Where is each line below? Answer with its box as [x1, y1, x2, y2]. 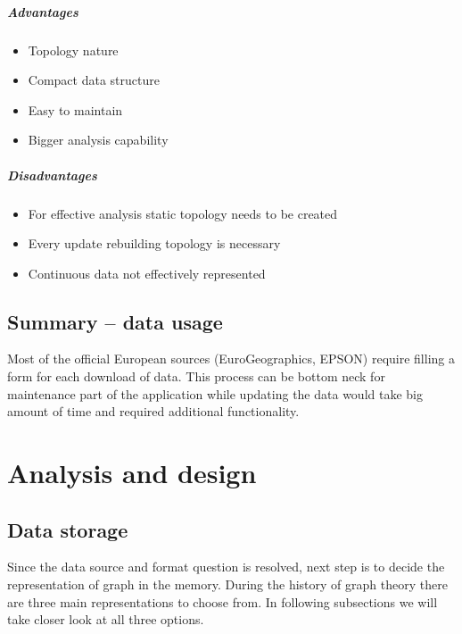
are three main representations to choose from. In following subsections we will [7, 592, 438, 611]
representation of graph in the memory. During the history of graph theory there [7, 575, 448, 594]
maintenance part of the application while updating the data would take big [7, 384, 423, 403]
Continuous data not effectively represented [28, 263, 266, 282]
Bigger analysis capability [28, 130, 169, 149]
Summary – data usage [7, 307, 223, 335]
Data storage [7, 515, 128, 543]
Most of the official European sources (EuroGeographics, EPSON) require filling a [7, 349, 455, 368]
